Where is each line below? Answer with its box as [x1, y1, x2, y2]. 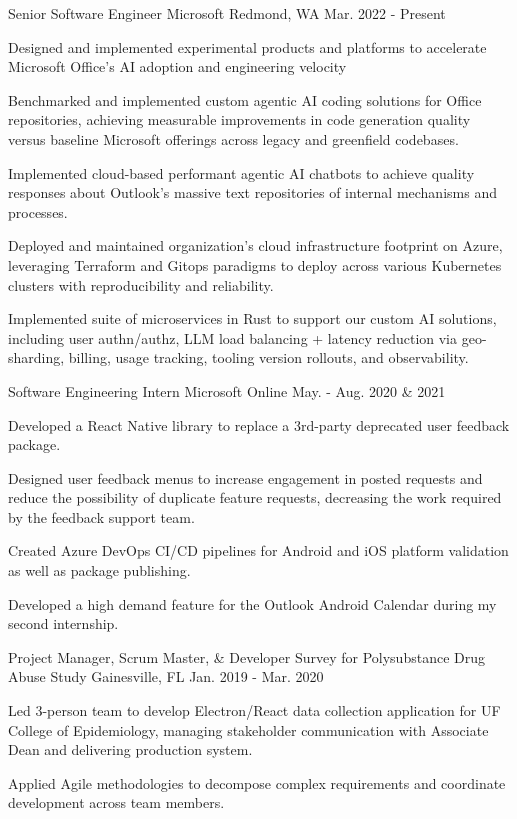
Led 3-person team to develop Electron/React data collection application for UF [8, 700, 501, 721]
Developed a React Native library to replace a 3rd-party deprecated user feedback [8, 414, 510, 435]
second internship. [8, 613, 119, 634]
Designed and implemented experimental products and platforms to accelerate [8, 36, 487, 57]
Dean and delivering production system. [8, 739, 253, 760]
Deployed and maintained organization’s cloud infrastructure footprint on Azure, [8, 235, 503, 256]
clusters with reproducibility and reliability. [8, 274, 274, 295]
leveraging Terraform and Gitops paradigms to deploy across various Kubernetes [8, 254, 502, 275]
